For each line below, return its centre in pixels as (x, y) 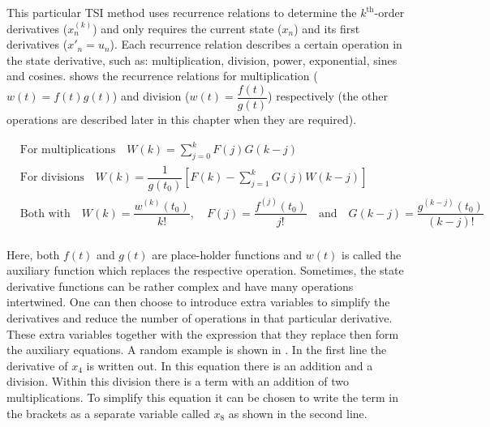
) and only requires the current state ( (187, 28)
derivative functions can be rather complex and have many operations (180, 286)
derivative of (37, 365)
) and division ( (151, 96)
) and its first (327, 28)
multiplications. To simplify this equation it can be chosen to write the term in (202, 397)
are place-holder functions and (227, 254)
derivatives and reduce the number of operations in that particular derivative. (200, 317)
